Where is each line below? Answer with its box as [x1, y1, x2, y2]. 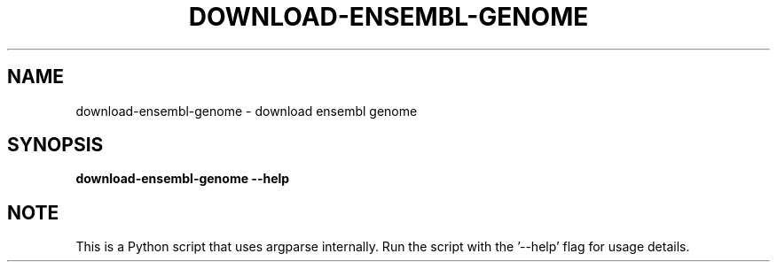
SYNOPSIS [7, 134, 104, 157]
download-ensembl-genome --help [75, 171, 290, 187]
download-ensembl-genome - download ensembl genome [75, 103, 418, 119]
